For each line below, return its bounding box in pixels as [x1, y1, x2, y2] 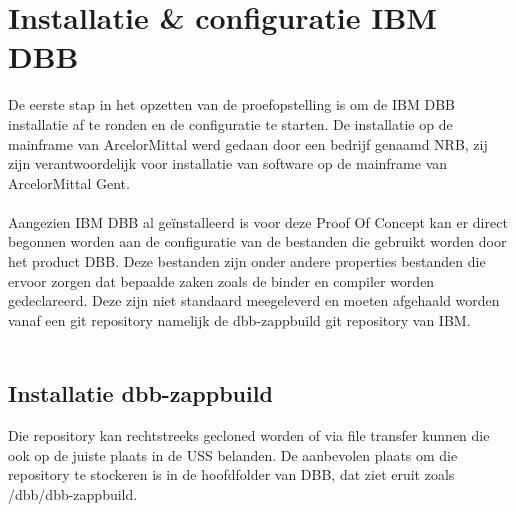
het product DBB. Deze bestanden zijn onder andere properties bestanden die [8, 251, 486, 272]
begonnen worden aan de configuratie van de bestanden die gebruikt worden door [8, 231, 507, 252]
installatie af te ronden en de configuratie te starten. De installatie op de [8, 113, 453, 134]
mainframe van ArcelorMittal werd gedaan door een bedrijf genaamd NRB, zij [8, 133, 488, 154]
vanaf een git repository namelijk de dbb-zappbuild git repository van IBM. [8, 309, 471, 330]
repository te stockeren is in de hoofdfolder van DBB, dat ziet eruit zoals [8, 464, 455, 485]
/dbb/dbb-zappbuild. [8, 484, 138, 505]
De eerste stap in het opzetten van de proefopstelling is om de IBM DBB [8, 94, 455, 115]
